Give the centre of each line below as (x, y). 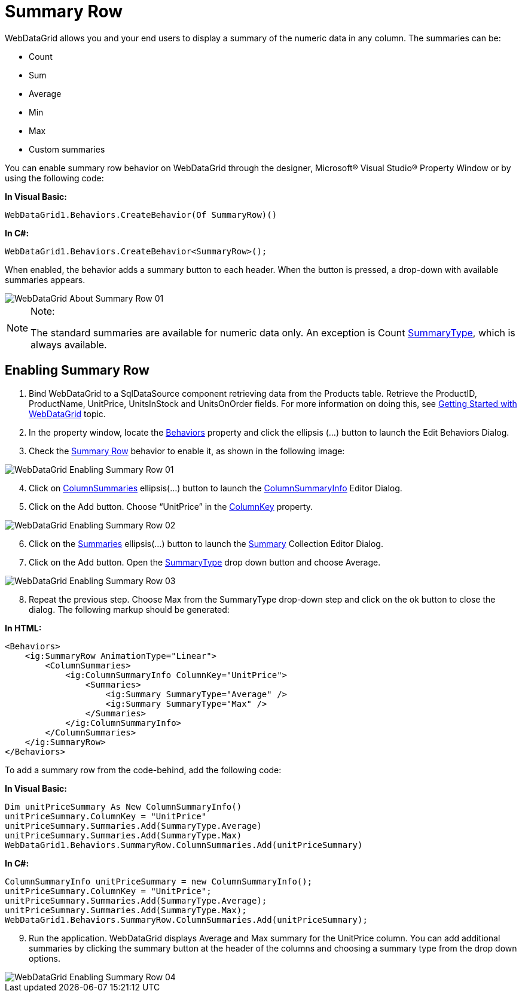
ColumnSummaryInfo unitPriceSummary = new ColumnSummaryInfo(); (159, 881)
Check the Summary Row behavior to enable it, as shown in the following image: (187, 451)
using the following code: (54, 178)
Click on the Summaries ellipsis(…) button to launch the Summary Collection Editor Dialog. (206, 543)
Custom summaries (67, 149)
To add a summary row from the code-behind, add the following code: (143, 770)
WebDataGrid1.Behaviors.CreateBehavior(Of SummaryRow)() (141, 215)
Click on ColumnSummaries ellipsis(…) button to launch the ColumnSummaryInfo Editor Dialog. (216, 488)
